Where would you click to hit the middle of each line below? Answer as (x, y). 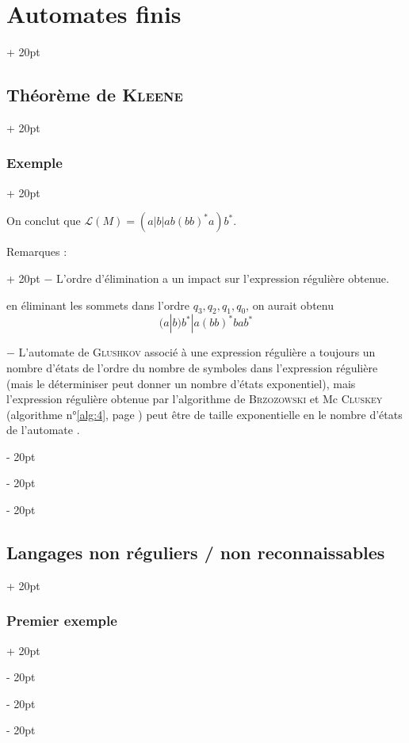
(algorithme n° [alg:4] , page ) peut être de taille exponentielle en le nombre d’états (204, 414)
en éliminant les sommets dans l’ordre (98, 305)
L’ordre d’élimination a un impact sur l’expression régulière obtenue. (223, 278)
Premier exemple (62, 621)
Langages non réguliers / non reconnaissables (196, 552)
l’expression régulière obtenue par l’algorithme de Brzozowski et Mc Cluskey (195, 399)
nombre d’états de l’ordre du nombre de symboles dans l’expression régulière (192, 367)
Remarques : (37, 251)
